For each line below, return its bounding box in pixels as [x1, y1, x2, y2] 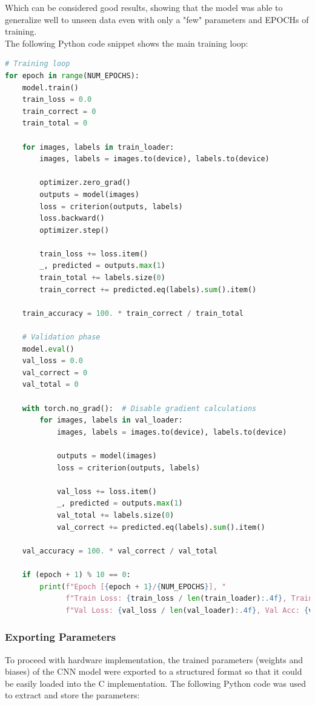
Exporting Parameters [5, 629, 116, 644]
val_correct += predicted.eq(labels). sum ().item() [56, 523, 265, 532]
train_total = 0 [22, 119, 88, 128]
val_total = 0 [22, 380, 79, 389]
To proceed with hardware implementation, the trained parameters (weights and [5, 653, 303, 666]
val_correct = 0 [22, 368, 88, 377]
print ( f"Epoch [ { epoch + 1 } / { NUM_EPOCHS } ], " [39, 582, 227, 591]
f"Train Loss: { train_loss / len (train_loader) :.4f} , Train [65, 594, 313, 603]
